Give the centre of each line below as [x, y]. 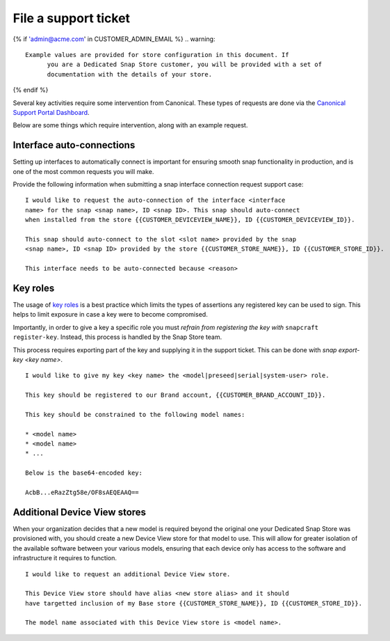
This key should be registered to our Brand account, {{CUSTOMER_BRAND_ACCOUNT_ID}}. [176, 395]
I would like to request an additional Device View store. [128, 574]
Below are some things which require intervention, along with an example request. [130, 125]
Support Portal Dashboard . [51, 112]
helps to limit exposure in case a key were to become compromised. [110, 315]
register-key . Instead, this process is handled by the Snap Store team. [117, 337]
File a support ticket [72, 18]
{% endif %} [31, 90]
